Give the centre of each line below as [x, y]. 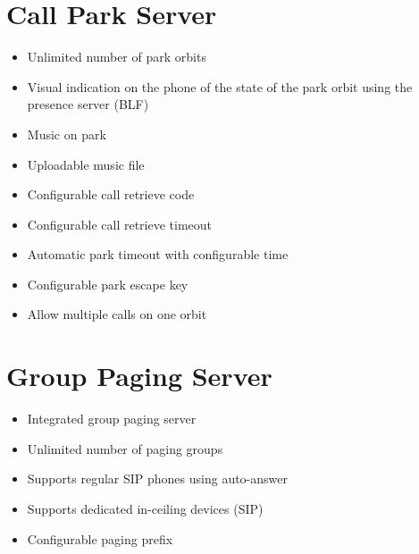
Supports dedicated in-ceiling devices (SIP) [145, 508]
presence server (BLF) [88, 104]
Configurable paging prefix [100, 538]
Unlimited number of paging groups [125, 448]
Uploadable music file [86, 164]
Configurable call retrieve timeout [120, 224]
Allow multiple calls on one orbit [117, 314]
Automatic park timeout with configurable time [158, 254]
